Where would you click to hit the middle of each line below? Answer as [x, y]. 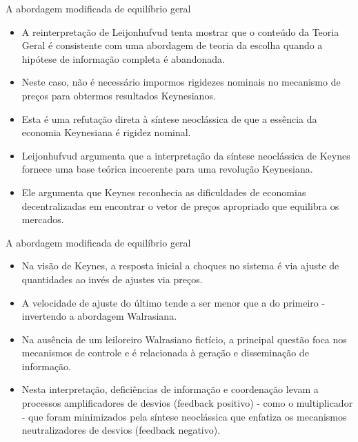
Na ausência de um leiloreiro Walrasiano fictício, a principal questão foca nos [184, 339]
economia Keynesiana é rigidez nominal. [106, 132]
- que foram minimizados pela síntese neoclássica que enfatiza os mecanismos [184, 416]
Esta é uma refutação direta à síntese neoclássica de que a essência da [169, 118]
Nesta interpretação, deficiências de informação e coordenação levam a [170, 389]
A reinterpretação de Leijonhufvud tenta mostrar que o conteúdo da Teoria [180, 31]
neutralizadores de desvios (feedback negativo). [121, 430]
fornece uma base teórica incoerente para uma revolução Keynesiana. [167, 169]
